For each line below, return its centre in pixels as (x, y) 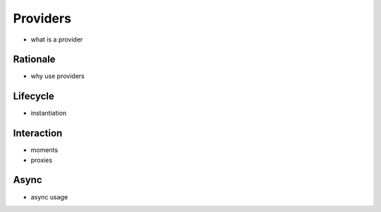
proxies (42, 160)
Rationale (34, 60)
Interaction (38, 133)
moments (44, 150)
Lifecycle (34, 96)
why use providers (58, 76)
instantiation (49, 113)
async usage (49, 197)
